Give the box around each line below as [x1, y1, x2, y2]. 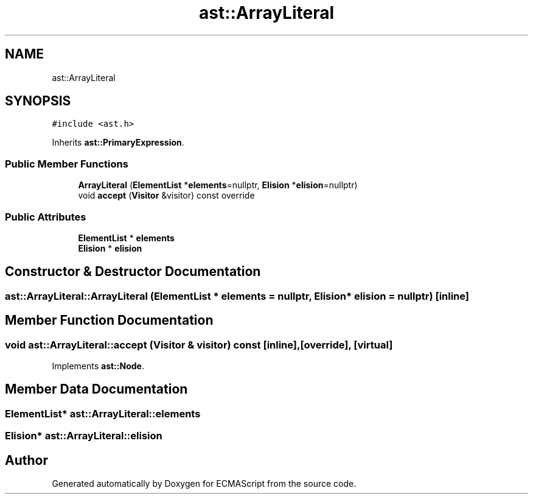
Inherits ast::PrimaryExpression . [52, 137, 184, 148]
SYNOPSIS [5, 93, 71, 109]
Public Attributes [5, 210, 86, 223]
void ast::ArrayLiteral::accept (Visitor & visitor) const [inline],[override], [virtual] [5, 338, 393, 351]
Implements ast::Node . [52, 361, 144, 371]
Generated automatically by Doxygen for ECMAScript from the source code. [52, 478, 357, 489]
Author [5, 452, 48, 468]
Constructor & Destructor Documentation [5, 264, 261, 280]
